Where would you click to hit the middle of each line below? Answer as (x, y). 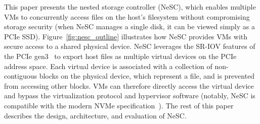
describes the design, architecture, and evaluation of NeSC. (95, 115)
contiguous (21, 76)
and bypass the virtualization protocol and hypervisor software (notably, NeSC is (130, 96)
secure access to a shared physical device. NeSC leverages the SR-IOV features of (130, 46)
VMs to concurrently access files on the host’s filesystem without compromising (127, 16)
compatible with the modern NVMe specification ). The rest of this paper (119, 105)
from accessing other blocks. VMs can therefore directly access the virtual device (129, 85)
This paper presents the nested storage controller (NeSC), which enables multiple (130, 7)
